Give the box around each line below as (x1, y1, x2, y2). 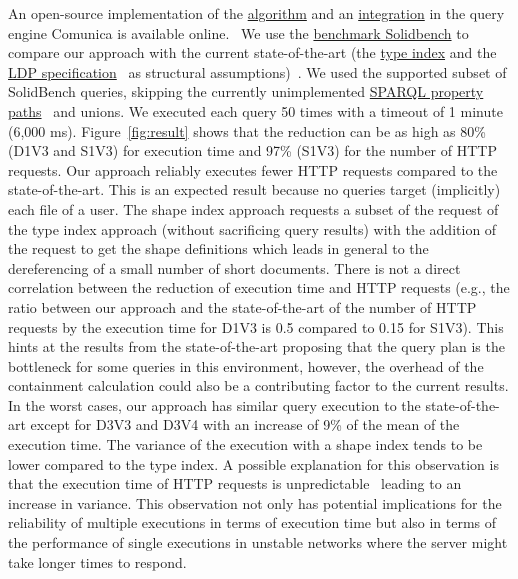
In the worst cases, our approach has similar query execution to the (8, 394, 421, 415)
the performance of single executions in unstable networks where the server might (8, 532, 508, 553)
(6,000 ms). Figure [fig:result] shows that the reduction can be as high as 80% (8, 120, 486, 141)
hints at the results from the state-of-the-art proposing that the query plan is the (8, 336, 505, 357)
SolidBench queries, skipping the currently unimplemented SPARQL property (8, 81, 484, 102)
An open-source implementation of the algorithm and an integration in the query (8, 3, 505, 23)
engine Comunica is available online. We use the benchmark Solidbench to (8, 22, 469, 43)
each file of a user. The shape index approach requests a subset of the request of (8, 198, 499, 219)
